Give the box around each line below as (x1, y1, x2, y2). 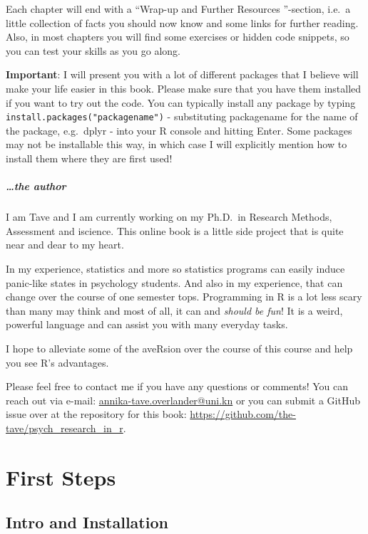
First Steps (6, 462, 116, 491)
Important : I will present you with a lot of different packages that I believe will (6, 67, 359, 82)
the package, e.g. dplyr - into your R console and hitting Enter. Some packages (6, 122, 352, 137)
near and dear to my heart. (6, 237, 124, 252)
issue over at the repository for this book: (6, 407, 187, 422)
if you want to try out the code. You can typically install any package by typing (6, 95, 356, 110)
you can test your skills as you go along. (6, 43, 180, 58)
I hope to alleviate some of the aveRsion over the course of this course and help (6, 340, 353, 355)
